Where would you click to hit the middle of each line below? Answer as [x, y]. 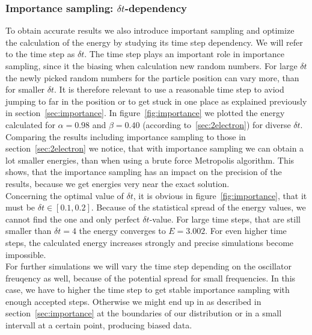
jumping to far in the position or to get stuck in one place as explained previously [156, 101]
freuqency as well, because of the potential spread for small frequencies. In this [151, 278]
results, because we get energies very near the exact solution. [118, 183]
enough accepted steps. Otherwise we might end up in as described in [133, 301]
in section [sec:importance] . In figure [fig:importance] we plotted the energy [145, 113]
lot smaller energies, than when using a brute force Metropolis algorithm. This [150, 160]
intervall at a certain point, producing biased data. [99, 325]
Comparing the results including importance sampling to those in [126, 136]
